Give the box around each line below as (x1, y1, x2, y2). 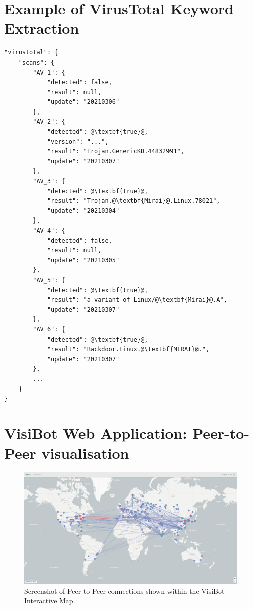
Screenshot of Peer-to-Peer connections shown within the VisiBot (24, 585, 225, 596)
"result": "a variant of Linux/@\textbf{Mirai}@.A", (47, 296, 227, 304)
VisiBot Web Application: (4, 422, 187, 443)
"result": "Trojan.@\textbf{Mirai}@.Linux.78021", (47, 197, 220, 205)
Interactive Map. (24, 595, 75, 606)
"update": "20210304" (47, 207, 120, 214)
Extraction (4, 18, 79, 38)
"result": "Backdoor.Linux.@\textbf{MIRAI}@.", (47, 346, 210, 353)
